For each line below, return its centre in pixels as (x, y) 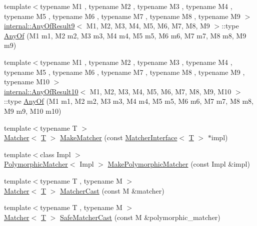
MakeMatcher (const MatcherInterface (119, 137)
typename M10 (27, 82)
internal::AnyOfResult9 (39, 26)
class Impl (55, 154)
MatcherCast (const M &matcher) (112, 190)
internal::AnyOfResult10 (41, 91)
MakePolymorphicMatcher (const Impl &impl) (179, 164)
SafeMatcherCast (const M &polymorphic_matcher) (140, 217)
